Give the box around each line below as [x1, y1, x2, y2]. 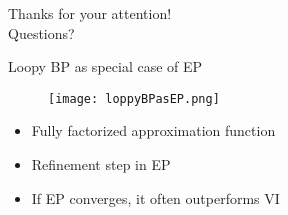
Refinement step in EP [31, 154, 171, 175]
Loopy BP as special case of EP [8, 56, 203, 77]
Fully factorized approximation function [31, 120, 276, 141]
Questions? [8, 22, 75, 43]
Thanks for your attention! [8, 3, 172, 23]
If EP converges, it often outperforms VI [31, 187, 280, 208]
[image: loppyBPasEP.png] [48, 91, 220, 106]
